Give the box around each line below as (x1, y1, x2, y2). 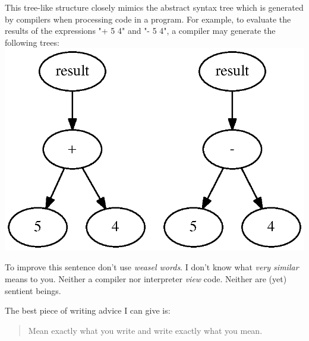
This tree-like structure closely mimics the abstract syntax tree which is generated (5, 1, 304, 13)
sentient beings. (5, 284, 61, 296)
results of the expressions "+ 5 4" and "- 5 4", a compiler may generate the (5, 24, 276, 37)
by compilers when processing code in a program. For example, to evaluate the (5, 12, 291, 25)
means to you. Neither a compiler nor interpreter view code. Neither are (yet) (5, 272, 287, 285)
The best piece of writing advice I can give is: (5, 304, 171, 317)
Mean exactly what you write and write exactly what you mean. (28, 324, 263, 336)
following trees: (5, 36, 59, 48)
